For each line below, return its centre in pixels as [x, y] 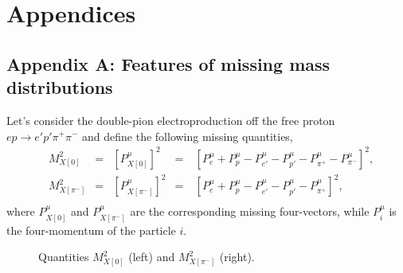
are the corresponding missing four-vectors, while [250, 211]
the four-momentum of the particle [91, 230]
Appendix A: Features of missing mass [168, 63]
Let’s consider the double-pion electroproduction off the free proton [171, 120]
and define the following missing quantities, [188, 136]
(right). [237, 257]
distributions [60, 87]
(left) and [152, 257]
